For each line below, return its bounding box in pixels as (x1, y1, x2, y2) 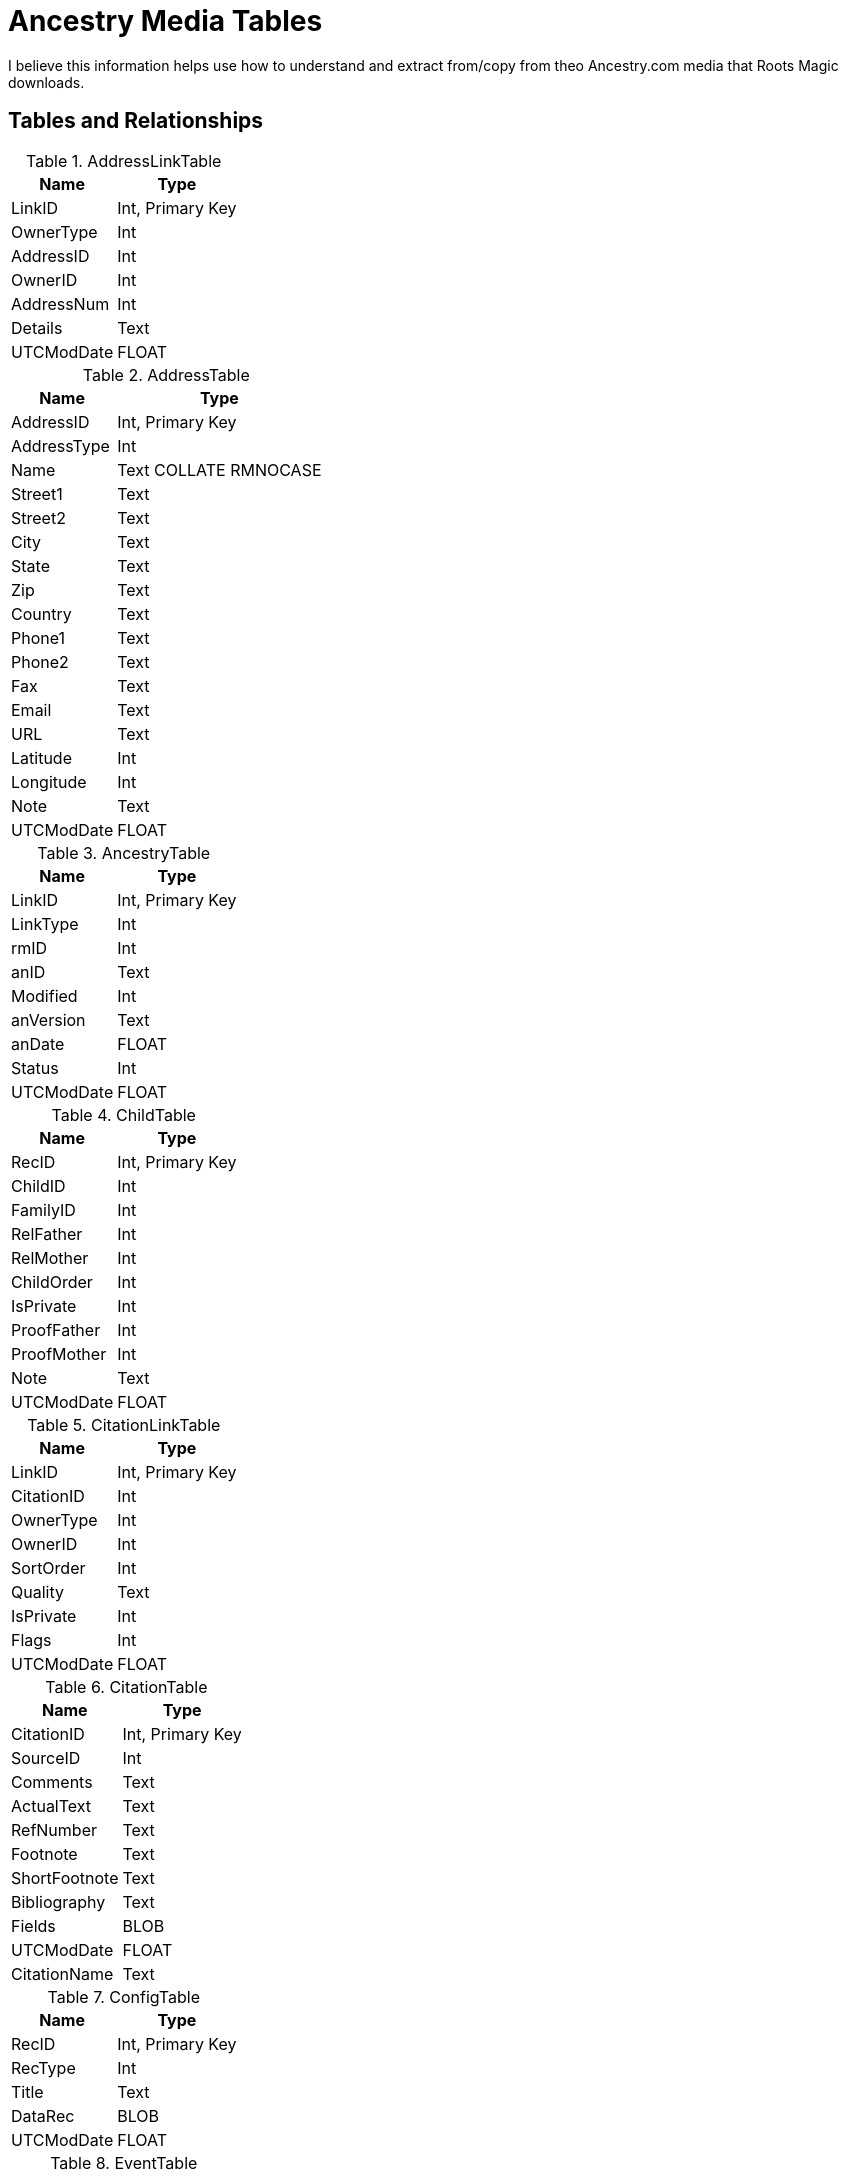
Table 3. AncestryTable (37, 842, 211, 863)
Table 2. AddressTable (82, 364, 250, 385)
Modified (11, 985, 78, 1006)
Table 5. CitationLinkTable (27, 1414, 221, 1435)
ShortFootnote (11, 1867, 119, 1888)
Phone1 (11, 627, 66, 648)
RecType (11, 2057, 76, 2078)
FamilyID (11, 1199, 76, 1220)
